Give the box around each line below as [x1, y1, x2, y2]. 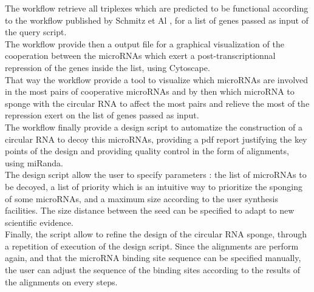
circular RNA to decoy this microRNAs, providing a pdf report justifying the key [5, 132, 307, 145]
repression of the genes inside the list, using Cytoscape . [5, 61, 210, 73]
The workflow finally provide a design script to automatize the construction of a [5, 120, 302, 133]
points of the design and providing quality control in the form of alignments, [5, 144, 289, 157]
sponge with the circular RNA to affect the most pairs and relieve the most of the [5, 97, 310, 109]
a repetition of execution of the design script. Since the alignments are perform [5, 239, 299, 252]
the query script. [5, 25, 67, 38]
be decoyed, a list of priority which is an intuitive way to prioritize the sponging [5, 180, 303, 192]
